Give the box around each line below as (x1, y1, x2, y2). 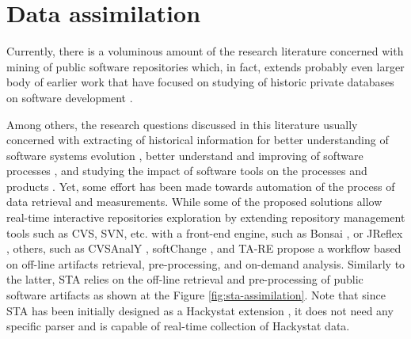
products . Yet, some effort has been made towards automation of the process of (6, 177, 395, 194)
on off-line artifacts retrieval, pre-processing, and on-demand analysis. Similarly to (6, 255, 405, 272)
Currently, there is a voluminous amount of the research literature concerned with (6, 43, 404, 59)
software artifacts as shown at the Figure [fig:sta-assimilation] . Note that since (6, 287, 386, 303)
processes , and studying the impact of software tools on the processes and (6, 162, 367, 179)
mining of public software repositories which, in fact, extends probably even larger (6, 58, 405, 74)
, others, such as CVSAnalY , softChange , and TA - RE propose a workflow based (6, 240, 401, 257)
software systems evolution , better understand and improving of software (6, 147, 363, 163)
